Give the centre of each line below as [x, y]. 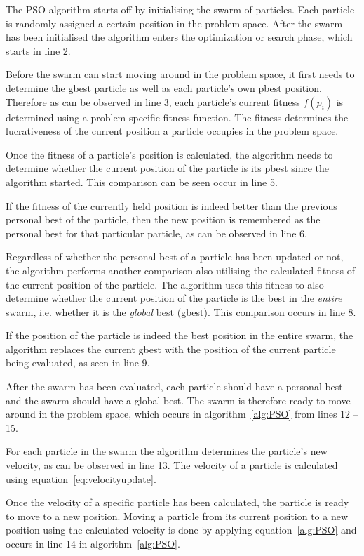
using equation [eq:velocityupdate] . [81, 478]
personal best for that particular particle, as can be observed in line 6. [156, 233]
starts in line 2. [38, 50]
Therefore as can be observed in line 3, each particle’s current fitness [153, 101]
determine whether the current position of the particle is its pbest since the [168, 168]
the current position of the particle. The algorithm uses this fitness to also [165, 284]
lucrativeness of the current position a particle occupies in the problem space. [172, 131]
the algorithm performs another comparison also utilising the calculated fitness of [181, 270]
